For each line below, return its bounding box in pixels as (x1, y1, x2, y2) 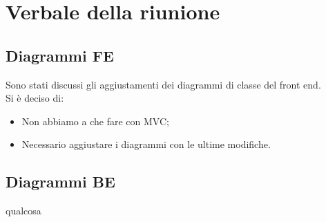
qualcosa (6, 203, 41, 218)
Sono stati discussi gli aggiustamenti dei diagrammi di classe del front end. (6, 77, 321, 91)
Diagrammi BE (6, 171, 115, 192)
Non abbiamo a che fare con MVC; (21, 113, 169, 128)
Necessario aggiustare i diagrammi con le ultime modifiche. (21, 137, 271, 151)
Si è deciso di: (6, 91, 64, 105)
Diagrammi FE (6, 44, 114, 66)
